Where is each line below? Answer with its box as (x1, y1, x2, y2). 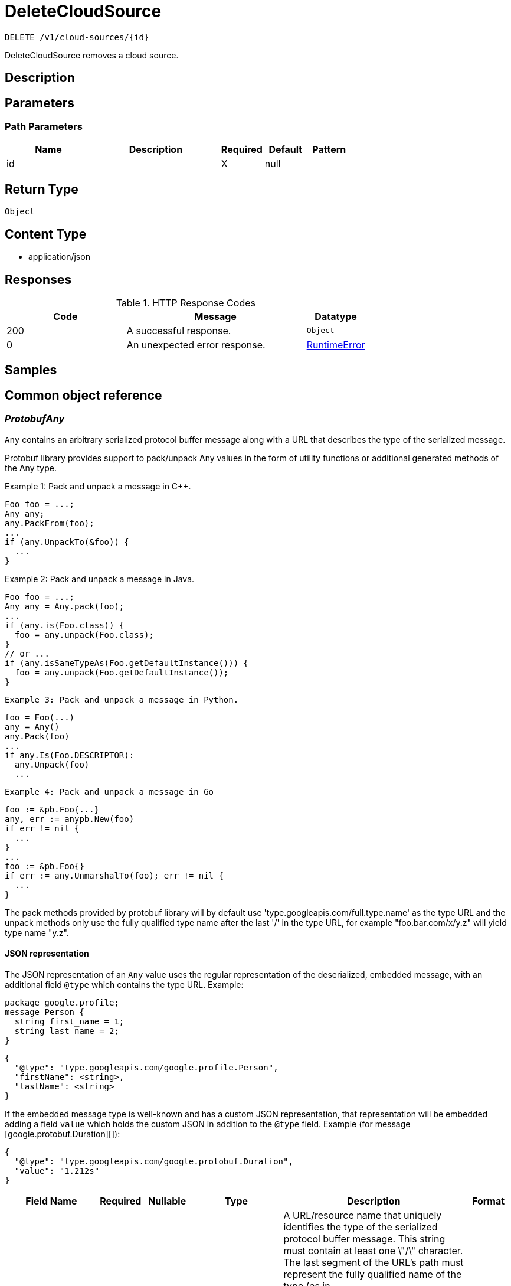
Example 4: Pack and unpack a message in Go (5, 786, 214, 797)
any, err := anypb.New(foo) (5, 814, 135, 824)
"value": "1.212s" (14, 1166, 100, 1176)
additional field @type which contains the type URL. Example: (5, 979, 244, 990)
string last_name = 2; (14, 1026, 119, 1036)
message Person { (5, 1007, 84, 1017)
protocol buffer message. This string (283, 1232, 446, 1245)
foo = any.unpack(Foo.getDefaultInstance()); (14, 667, 229, 677)
